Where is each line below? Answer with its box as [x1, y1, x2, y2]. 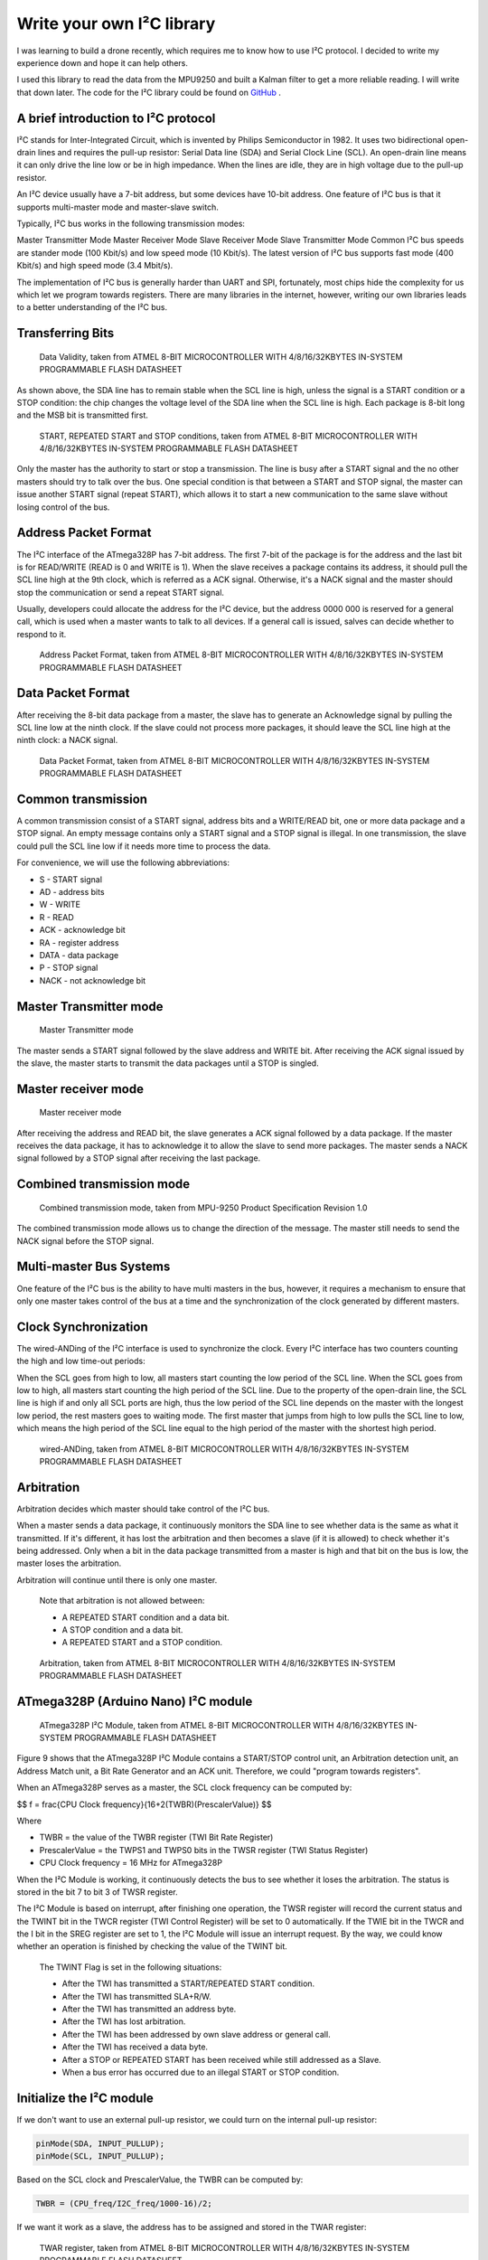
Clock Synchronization [16, 1319, 148, 1334]
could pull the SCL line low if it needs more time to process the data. [16, 841, 271, 852]
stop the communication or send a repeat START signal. [16, 587, 225, 598]
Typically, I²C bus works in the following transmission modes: [16, 218, 246, 229]
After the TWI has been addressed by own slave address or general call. [61, 2029, 331, 2039]
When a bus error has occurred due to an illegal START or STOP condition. [61, 2067, 340, 2077]
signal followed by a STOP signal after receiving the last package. [16, 1153, 261, 1163]
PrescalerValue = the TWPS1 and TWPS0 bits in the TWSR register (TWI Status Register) [39, 1844, 369, 1855]
